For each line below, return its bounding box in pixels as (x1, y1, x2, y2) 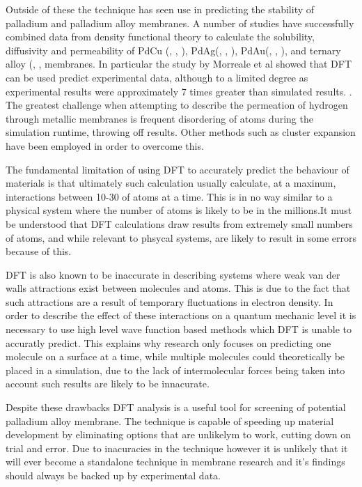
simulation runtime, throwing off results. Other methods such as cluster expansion (6, 125, 356, 139)
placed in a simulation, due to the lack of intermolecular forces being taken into (6, 362, 345, 377)
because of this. (6, 244, 72, 258)
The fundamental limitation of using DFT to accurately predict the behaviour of (6, 162, 349, 176)
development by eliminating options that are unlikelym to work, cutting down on (6, 427, 352, 442)
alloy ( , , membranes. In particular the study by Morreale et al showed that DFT (6, 56, 352, 71)
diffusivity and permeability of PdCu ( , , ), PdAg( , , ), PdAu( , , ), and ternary (6, 42, 341, 57)
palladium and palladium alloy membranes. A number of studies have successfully (6, 15, 354, 30)
